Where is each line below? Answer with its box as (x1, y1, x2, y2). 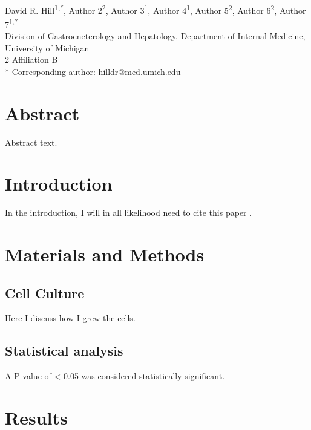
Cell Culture (5, 283, 85, 302)
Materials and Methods (5, 242, 205, 267)
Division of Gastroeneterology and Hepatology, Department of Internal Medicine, (5, 30, 306, 42)
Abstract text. (5, 135, 57, 148)
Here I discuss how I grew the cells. (5, 311, 136, 324)
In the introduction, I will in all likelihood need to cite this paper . (5, 206, 252, 219)
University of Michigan (5, 41, 90, 54)
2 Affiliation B (5, 53, 58, 66)
